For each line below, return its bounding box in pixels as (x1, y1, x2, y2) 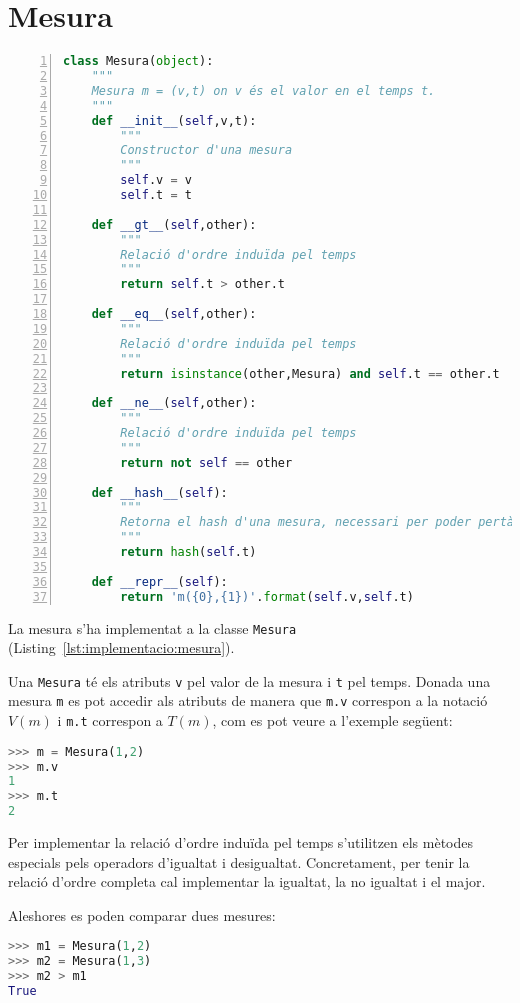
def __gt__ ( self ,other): (91, 217, 257, 232)
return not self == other (120, 455, 293, 470)
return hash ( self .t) (120, 545, 257, 559)
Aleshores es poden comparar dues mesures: (8, 904, 276, 925)
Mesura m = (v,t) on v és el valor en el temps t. (91, 83, 436, 98)
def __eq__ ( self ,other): (91, 307, 257, 321)
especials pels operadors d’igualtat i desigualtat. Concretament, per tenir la (8, 851, 470, 872)
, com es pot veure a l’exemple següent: (212, 710, 453, 731)
